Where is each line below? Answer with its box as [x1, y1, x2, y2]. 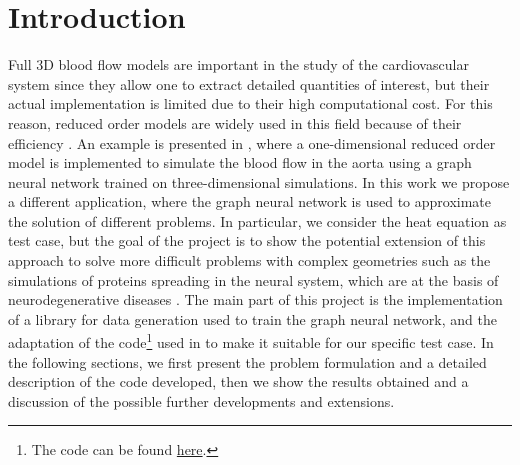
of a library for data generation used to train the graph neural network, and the [8, 308, 497, 329]
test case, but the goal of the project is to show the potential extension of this [8, 230, 486, 251]
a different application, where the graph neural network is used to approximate [8, 191, 492, 212]
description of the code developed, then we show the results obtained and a [8, 371, 469, 392]
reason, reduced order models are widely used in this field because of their [8, 112, 462, 133]
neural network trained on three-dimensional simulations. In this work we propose [8, 171, 510, 192]
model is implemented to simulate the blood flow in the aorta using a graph [8, 152, 472, 173]
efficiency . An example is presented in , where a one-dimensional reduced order [8, 132, 496, 153]
